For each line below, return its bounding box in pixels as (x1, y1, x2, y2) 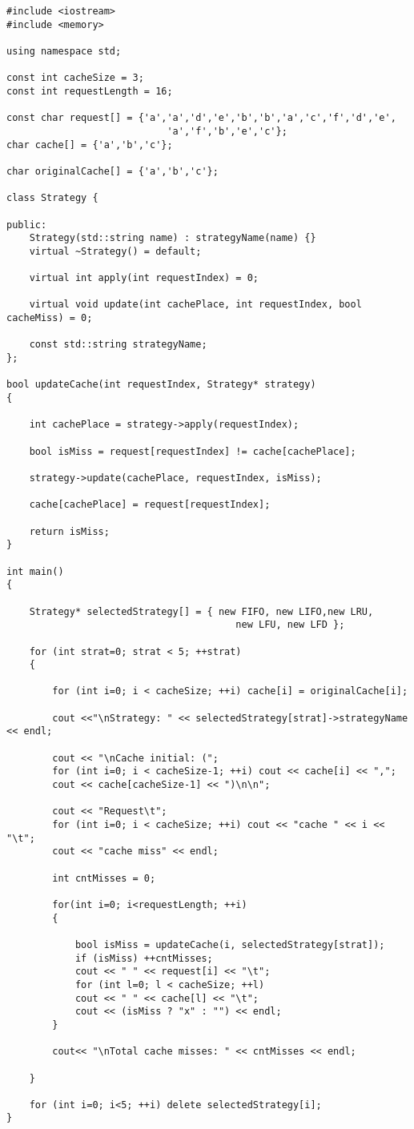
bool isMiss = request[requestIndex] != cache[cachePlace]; (29, 445, 356, 457)
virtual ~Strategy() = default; (29, 245, 202, 257)
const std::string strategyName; (29, 339, 207, 351)
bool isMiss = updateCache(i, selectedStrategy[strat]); (74, 938, 385, 950)
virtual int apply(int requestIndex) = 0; (29, 272, 259, 284)
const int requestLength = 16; (6, 85, 173, 97)
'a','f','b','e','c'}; (167, 125, 287, 137)
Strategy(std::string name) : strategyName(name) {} (29, 232, 316, 244)
